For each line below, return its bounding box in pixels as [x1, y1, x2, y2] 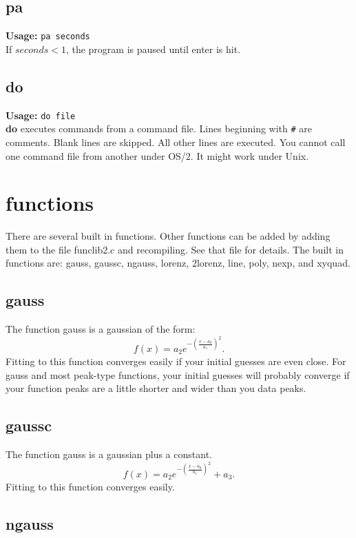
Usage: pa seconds [6, 28, 90, 43]
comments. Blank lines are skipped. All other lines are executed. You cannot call [6, 134, 346, 149]
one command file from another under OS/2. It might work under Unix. [6, 148, 309, 163]
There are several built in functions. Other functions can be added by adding [6, 229, 331, 243]
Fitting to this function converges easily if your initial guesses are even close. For [6, 353, 346, 368]
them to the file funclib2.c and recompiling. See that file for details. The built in [6, 242, 344, 256]
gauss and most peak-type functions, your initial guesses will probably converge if [6, 367, 350, 382]
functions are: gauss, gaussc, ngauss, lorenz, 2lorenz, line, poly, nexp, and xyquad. [6, 256, 350, 270]
